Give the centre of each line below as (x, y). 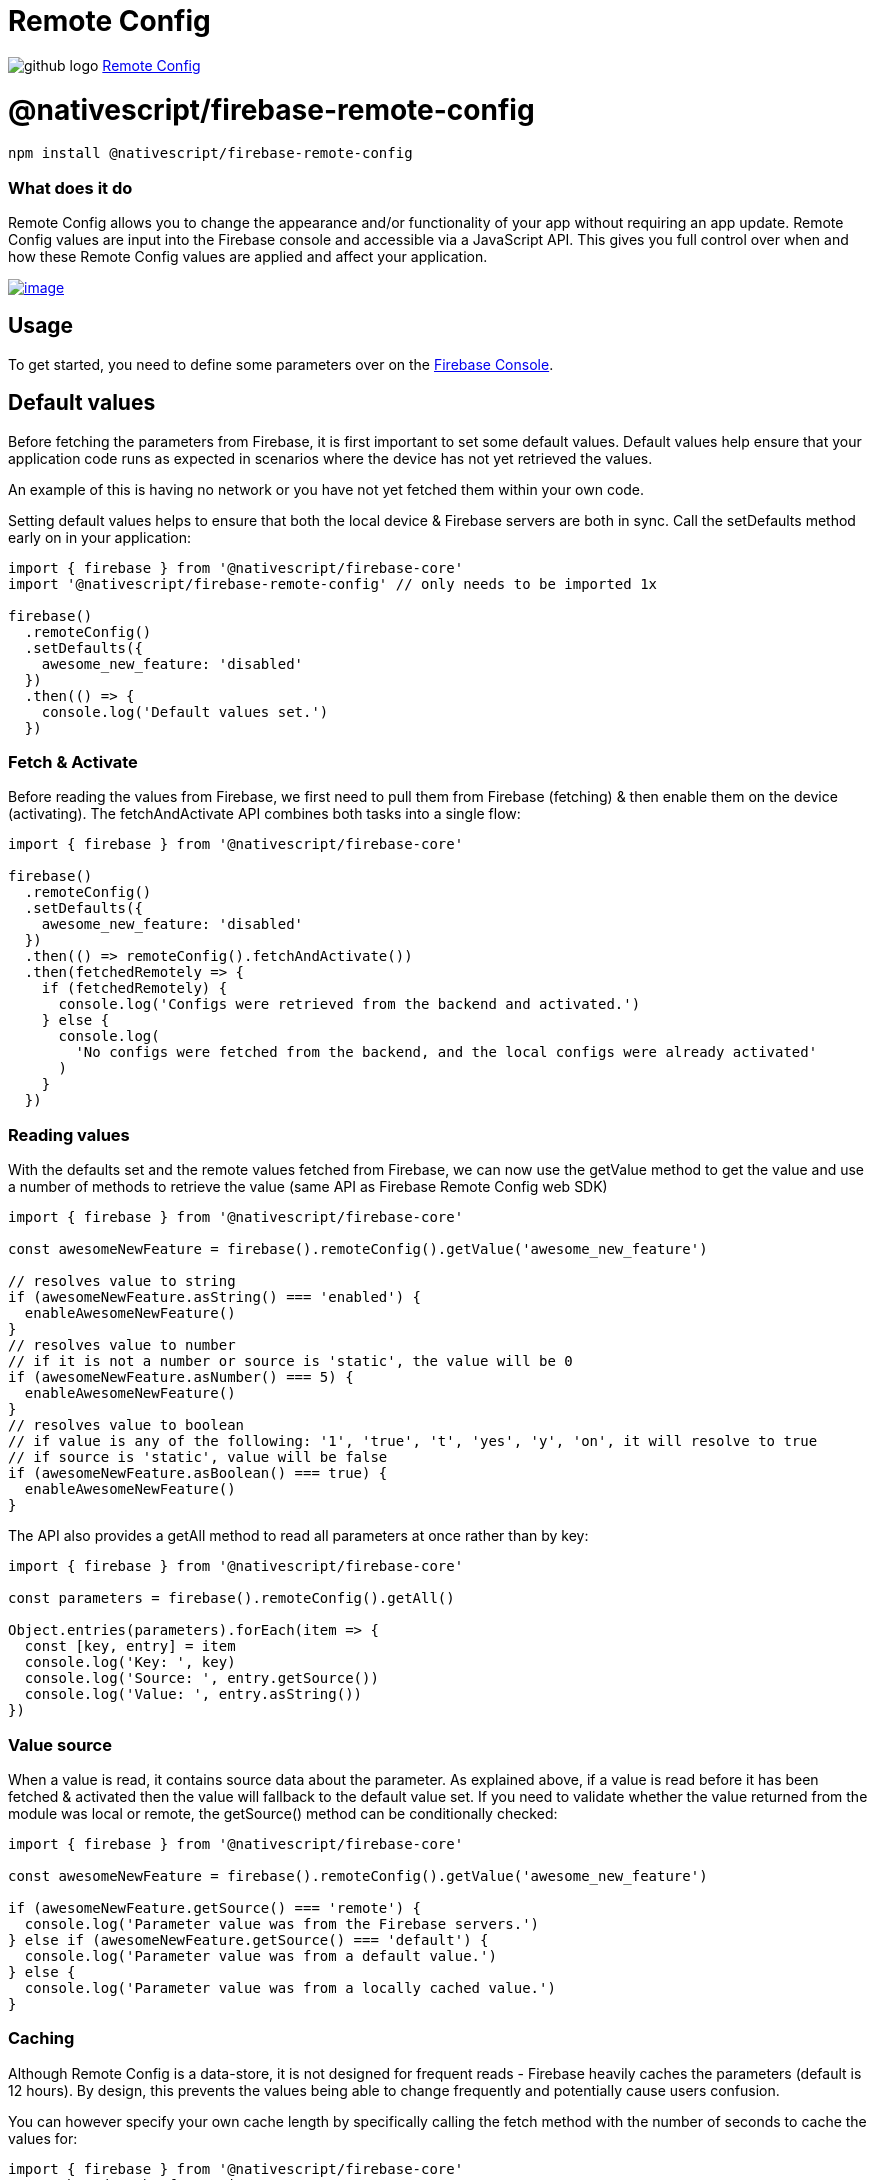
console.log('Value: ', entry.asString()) (193, 1694)
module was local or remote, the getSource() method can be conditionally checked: (283, 1813)
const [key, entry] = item (130, 1646)
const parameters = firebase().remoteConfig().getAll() (231, 1598)
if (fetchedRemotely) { (134, 988)
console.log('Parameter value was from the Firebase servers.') (282, 1923)
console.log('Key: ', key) (130, 1662)
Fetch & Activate (73, 762)
